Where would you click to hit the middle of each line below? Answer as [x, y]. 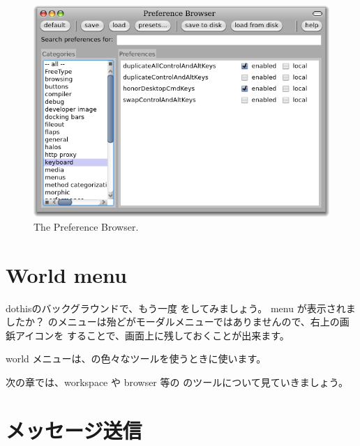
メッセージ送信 [74, 430]
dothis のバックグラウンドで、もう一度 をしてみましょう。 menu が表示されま [181, 308]
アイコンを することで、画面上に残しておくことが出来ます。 [152, 335]
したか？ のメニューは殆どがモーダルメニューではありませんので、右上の [173, 322]
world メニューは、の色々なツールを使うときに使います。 [136, 359]
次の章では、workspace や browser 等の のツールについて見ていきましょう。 [177, 382]
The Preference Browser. [86, 226]
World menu [66, 274]
